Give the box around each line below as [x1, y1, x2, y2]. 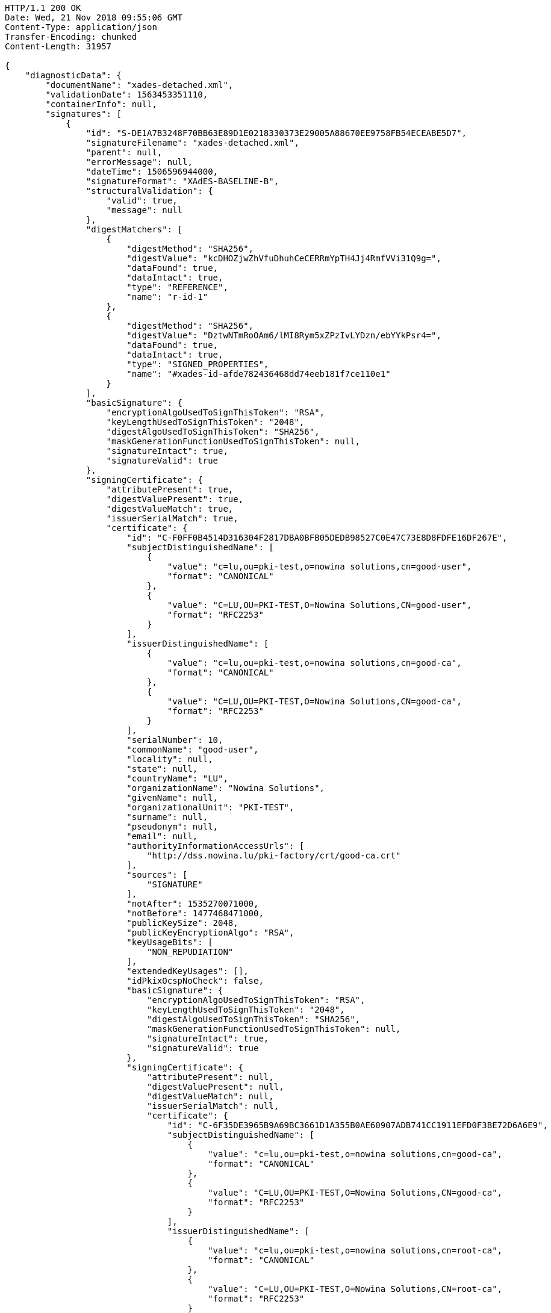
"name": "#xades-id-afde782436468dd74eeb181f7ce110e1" [126, 369, 391, 379]
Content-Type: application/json [5, 22, 157, 32]
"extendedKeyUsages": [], [126, 966, 249, 976]
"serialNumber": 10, [126, 735, 223, 745]
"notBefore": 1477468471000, [126, 908, 264, 918]
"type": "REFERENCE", [126, 282, 228, 292]
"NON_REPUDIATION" [147, 947, 234, 957]
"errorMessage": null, [86, 157, 193, 167]
